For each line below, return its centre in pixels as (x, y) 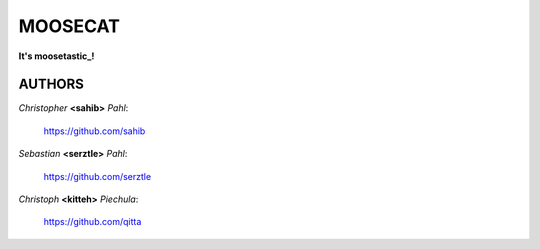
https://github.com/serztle (97, 176)
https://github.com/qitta (92, 222)
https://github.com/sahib (94, 131)
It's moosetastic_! (56, 56)
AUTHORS (51, 84)
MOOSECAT (69, 26)
